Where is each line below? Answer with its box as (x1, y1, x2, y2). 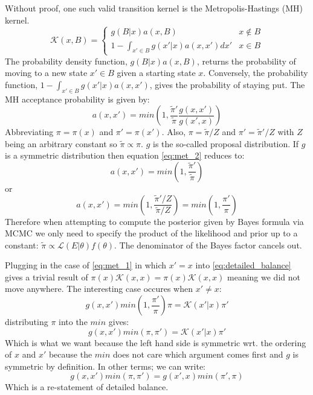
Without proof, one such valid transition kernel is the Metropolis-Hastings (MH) (5, 2, 303, 14)
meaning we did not (227, 270, 300, 283)
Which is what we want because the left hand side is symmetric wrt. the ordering (5, 336, 306, 349)
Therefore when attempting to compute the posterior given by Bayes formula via (5, 215, 304, 227)
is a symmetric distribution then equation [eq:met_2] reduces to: (5, 149, 245, 162)
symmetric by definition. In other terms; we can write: (5, 359, 206, 372)
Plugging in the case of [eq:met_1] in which (5, 259, 167, 271)
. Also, (161, 125, 186, 138)
